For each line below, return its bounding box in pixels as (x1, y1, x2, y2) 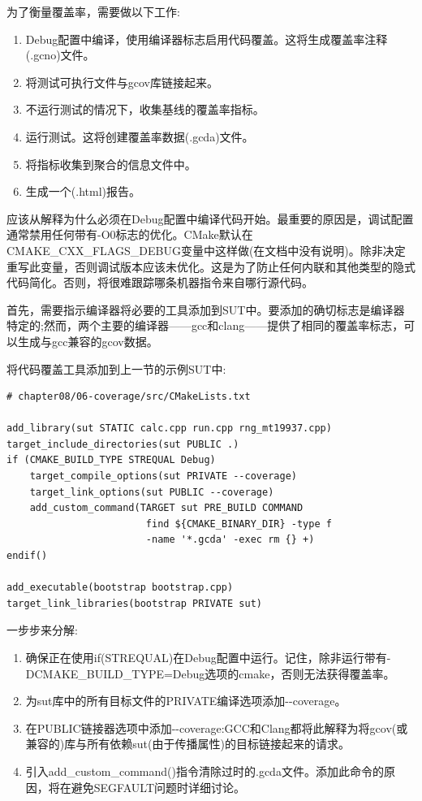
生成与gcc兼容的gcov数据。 (17, 332, 158, 349)
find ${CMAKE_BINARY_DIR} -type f (145, 517, 332, 530)
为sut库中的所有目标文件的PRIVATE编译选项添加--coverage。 (25, 692, 347, 709)
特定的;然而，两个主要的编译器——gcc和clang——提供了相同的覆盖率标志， (6, 317, 404, 334)
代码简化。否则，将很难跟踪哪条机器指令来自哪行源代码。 (6, 274, 313, 291)
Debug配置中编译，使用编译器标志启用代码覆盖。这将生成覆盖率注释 (25, 30, 388, 47)
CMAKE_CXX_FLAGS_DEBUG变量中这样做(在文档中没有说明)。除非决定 (6, 241, 406, 258)
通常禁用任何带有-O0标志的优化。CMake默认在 (6, 226, 253, 243)
